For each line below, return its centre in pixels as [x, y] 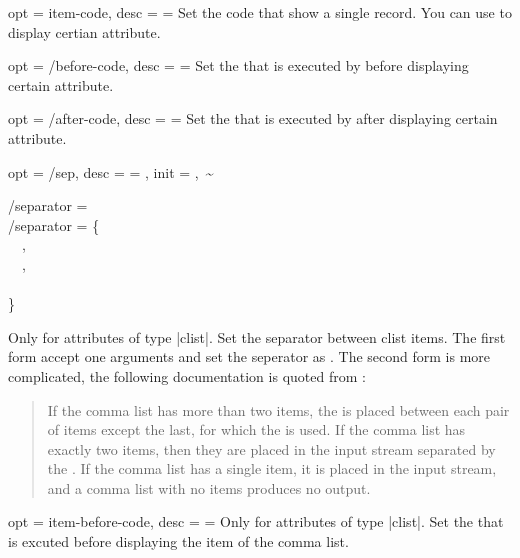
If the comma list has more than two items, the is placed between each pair [278, 409]
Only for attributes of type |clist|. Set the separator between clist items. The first [257, 336]
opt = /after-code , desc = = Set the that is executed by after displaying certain [253, 118]
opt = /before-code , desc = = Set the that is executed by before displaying [238, 65]
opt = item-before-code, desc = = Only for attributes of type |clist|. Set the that [256, 521]
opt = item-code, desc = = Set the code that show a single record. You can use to [260, 12]
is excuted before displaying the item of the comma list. [178, 541]
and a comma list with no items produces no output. [209, 487]
